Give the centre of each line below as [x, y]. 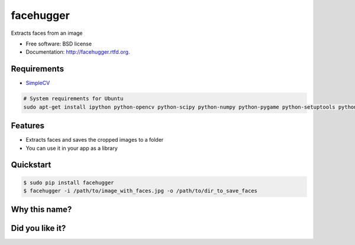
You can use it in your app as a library [72, 148]
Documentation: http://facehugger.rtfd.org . [78, 52]
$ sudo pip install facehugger [69, 182]
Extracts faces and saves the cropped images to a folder [95, 140]
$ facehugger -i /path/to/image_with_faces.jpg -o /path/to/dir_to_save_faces [140, 191]
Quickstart [31, 165]
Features [28, 126]
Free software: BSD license [59, 44]
